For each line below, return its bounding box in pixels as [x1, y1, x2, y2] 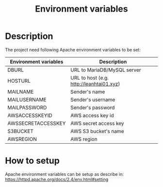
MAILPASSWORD [7, 104, 47, 111]
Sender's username [70, 96, 115, 103]
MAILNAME [7, 88, 34, 95]
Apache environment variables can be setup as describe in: [5, 171, 124, 177]
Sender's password [70, 104, 115, 111]
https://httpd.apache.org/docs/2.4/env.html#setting [5, 176, 109, 182]
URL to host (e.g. [70, 74, 109, 81]
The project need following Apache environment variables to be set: [5, 47, 141, 52]
